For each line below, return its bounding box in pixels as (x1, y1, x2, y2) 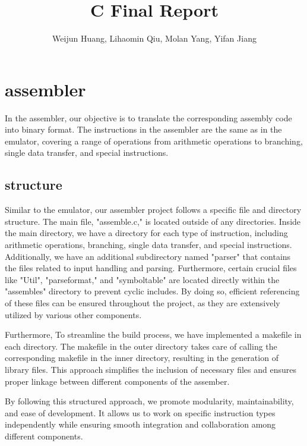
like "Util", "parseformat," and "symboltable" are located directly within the (5, 273, 280, 285)
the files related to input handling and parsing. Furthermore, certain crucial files (5, 262, 297, 274)
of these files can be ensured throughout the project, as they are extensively (5, 296, 280, 309)
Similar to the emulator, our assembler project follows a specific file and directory (5, 203, 302, 216)
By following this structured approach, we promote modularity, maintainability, (5, 395, 294, 407)
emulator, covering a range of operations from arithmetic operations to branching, (5, 134, 303, 147)
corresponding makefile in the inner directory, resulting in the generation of (5, 351, 278, 364)
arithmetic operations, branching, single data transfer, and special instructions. (5, 238, 292, 251)
